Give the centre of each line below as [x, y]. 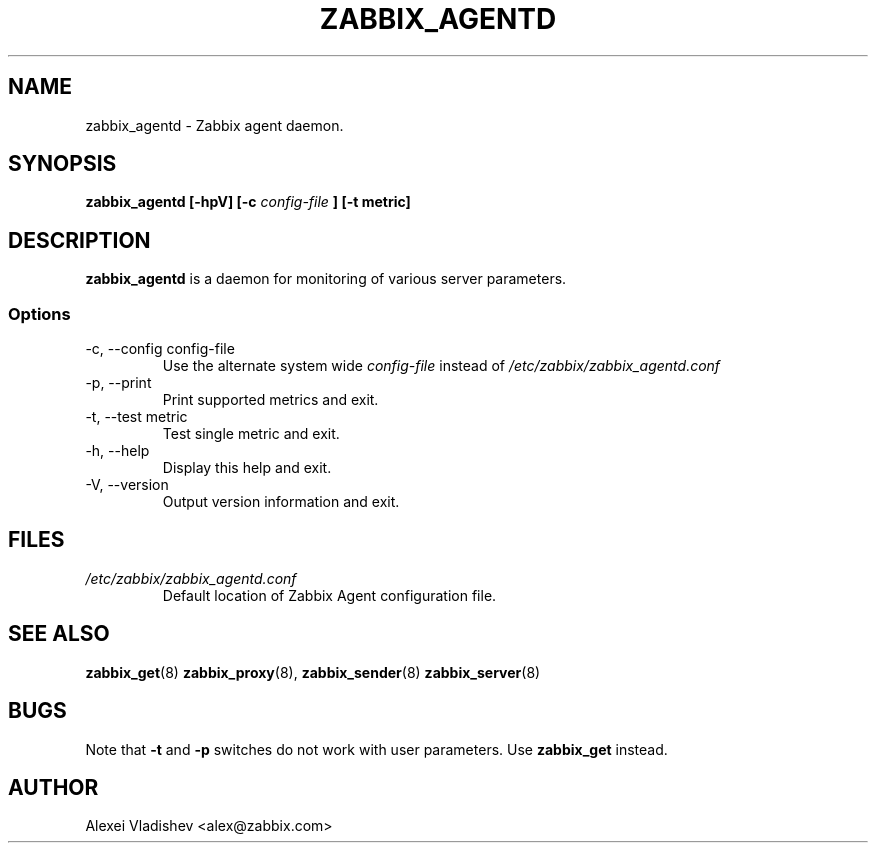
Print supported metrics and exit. [270, 400]
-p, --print [118, 383]
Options [39, 313]
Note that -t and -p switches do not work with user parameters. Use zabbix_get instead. [376, 749]
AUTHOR [53, 787]
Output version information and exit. [281, 502]
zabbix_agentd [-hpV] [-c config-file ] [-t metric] [248, 202]
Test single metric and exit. [251, 434]
